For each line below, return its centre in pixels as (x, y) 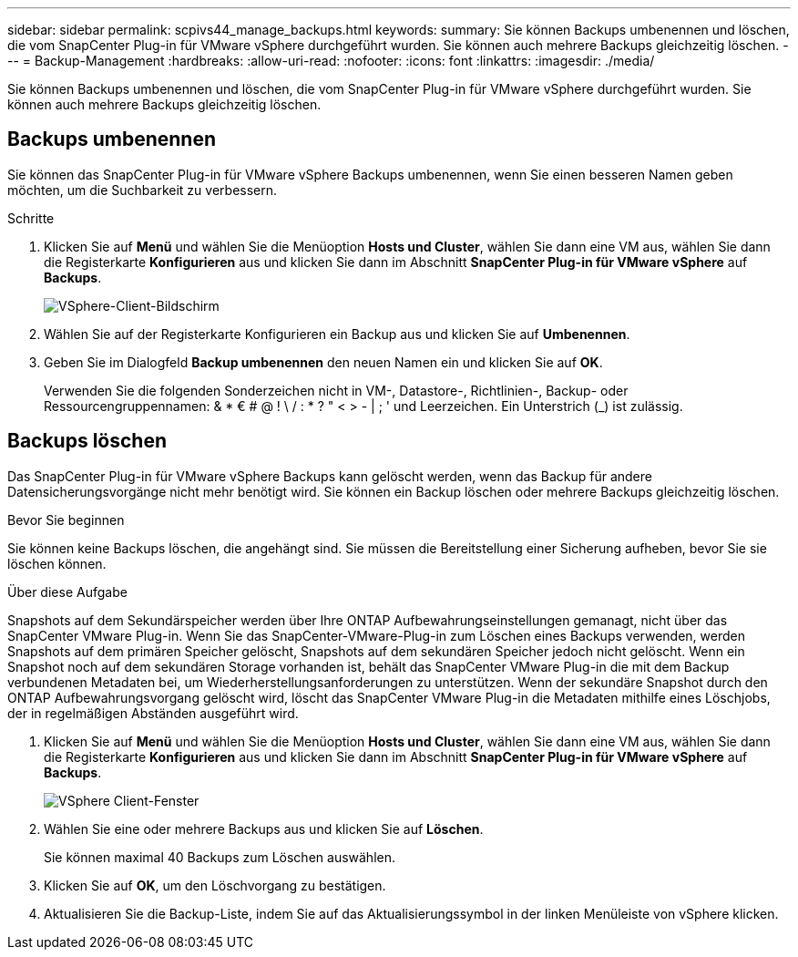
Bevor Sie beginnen (66, 520)
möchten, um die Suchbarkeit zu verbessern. (143, 190)
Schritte (31, 218)
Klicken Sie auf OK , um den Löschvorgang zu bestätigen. (215, 885)
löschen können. (57, 563)
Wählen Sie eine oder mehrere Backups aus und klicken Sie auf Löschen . (264, 828)
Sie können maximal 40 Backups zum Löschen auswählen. (220, 857)
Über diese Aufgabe (67, 592)
